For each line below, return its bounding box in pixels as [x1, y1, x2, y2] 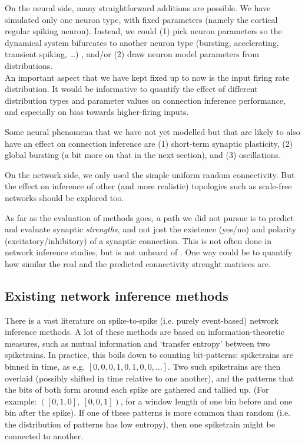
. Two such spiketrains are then [168, 360, 281, 373]
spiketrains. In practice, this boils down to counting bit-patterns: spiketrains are [5, 348, 293, 361]
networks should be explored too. [5, 191, 124, 203]
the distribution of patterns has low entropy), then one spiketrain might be [5, 418, 276, 430]
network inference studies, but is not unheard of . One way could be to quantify [5, 246, 293, 258]
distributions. [5, 59, 53, 71]
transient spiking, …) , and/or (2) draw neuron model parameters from [5, 48, 259, 60]
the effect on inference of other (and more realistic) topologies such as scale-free [5, 180, 292, 192]
